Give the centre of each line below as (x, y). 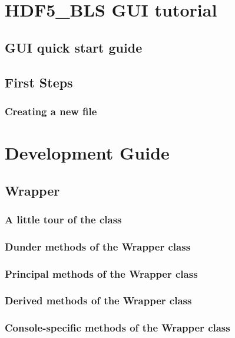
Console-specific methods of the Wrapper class (117, 328)
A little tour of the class (63, 219)
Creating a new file (51, 111)
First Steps (39, 82)
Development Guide (87, 152)
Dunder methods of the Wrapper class (98, 246)
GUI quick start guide (74, 47)
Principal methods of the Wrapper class (101, 273)
